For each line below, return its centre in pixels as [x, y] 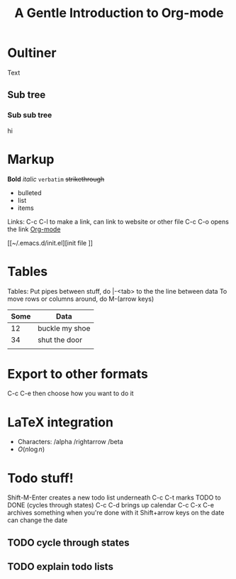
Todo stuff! [41, 478]
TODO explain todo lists [60, 567]
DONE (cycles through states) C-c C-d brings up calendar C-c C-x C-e [111, 505]
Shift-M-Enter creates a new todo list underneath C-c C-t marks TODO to [114, 497]
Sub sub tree [30, 115]
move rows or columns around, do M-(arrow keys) [81, 299]
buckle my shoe [64, 328]
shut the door [60, 340]
